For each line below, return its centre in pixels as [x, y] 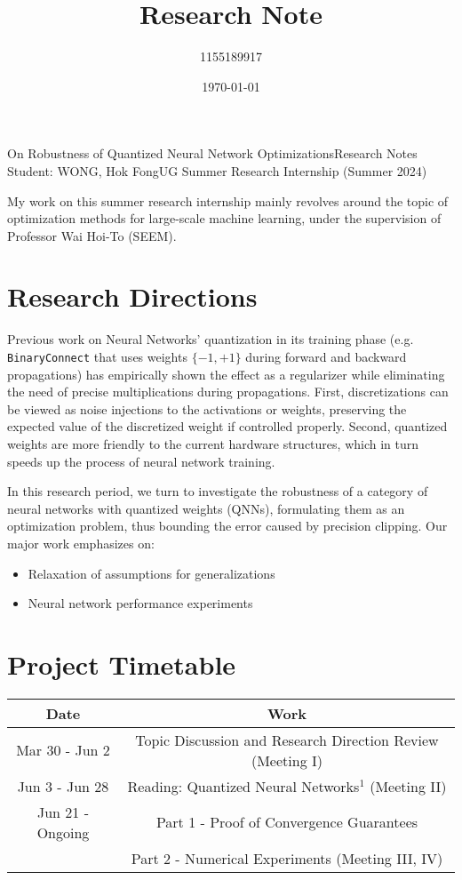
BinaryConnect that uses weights [97, 356]
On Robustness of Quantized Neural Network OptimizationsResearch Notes [212, 153]
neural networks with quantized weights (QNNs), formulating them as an [206, 508]
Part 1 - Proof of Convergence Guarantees [287, 822]
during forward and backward [326, 356]
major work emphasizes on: [81, 543]
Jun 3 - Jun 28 [63, 786]
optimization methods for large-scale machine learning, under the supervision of [224, 218]
